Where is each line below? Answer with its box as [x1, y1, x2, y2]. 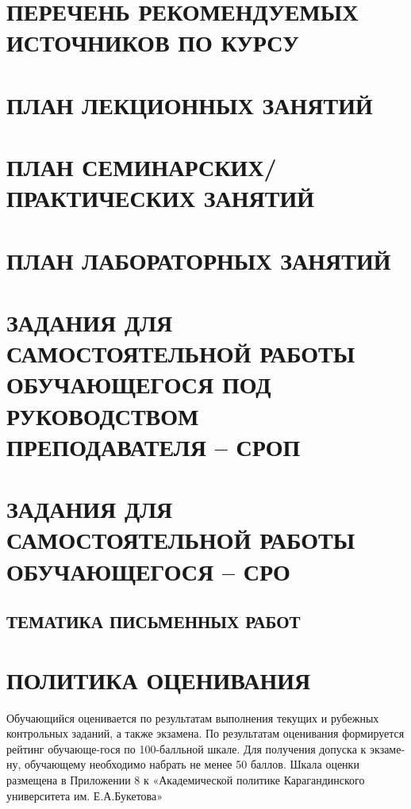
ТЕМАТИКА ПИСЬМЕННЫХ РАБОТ [6, 609, 301, 634]
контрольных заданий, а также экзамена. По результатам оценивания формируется [6, 725, 405, 742]
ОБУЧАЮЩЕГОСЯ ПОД [6, 368, 271, 401]
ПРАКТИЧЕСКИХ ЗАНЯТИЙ [6, 182, 314, 214]
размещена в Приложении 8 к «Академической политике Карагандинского [6, 772, 365, 788]
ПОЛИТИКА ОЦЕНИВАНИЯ [6, 663, 311, 696]
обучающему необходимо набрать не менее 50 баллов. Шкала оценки [25, 756, 359, 773]
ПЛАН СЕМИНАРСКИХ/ [6, 151, 277, 183]
